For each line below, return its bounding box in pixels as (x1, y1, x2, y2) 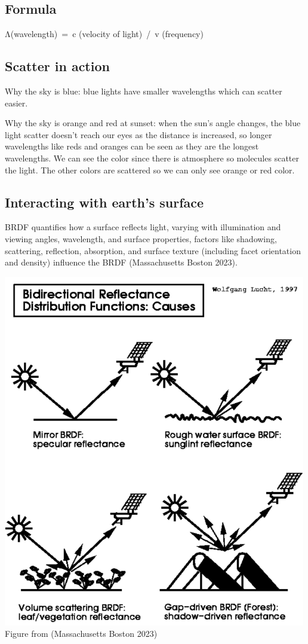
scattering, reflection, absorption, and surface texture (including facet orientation (5, 244, 301, 257)
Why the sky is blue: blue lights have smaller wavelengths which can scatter (5, 85, 282, 97)
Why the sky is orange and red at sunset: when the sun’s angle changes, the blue (5, 117, 301, 129)
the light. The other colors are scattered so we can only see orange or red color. (5, 163, 295, 176)
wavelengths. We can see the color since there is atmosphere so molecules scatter (5, 151, 299, 164)
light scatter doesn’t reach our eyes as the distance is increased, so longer (5, 128, 272, 141)
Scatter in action (5, 57, 110, 75)
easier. (5, 96, 28, 109)
